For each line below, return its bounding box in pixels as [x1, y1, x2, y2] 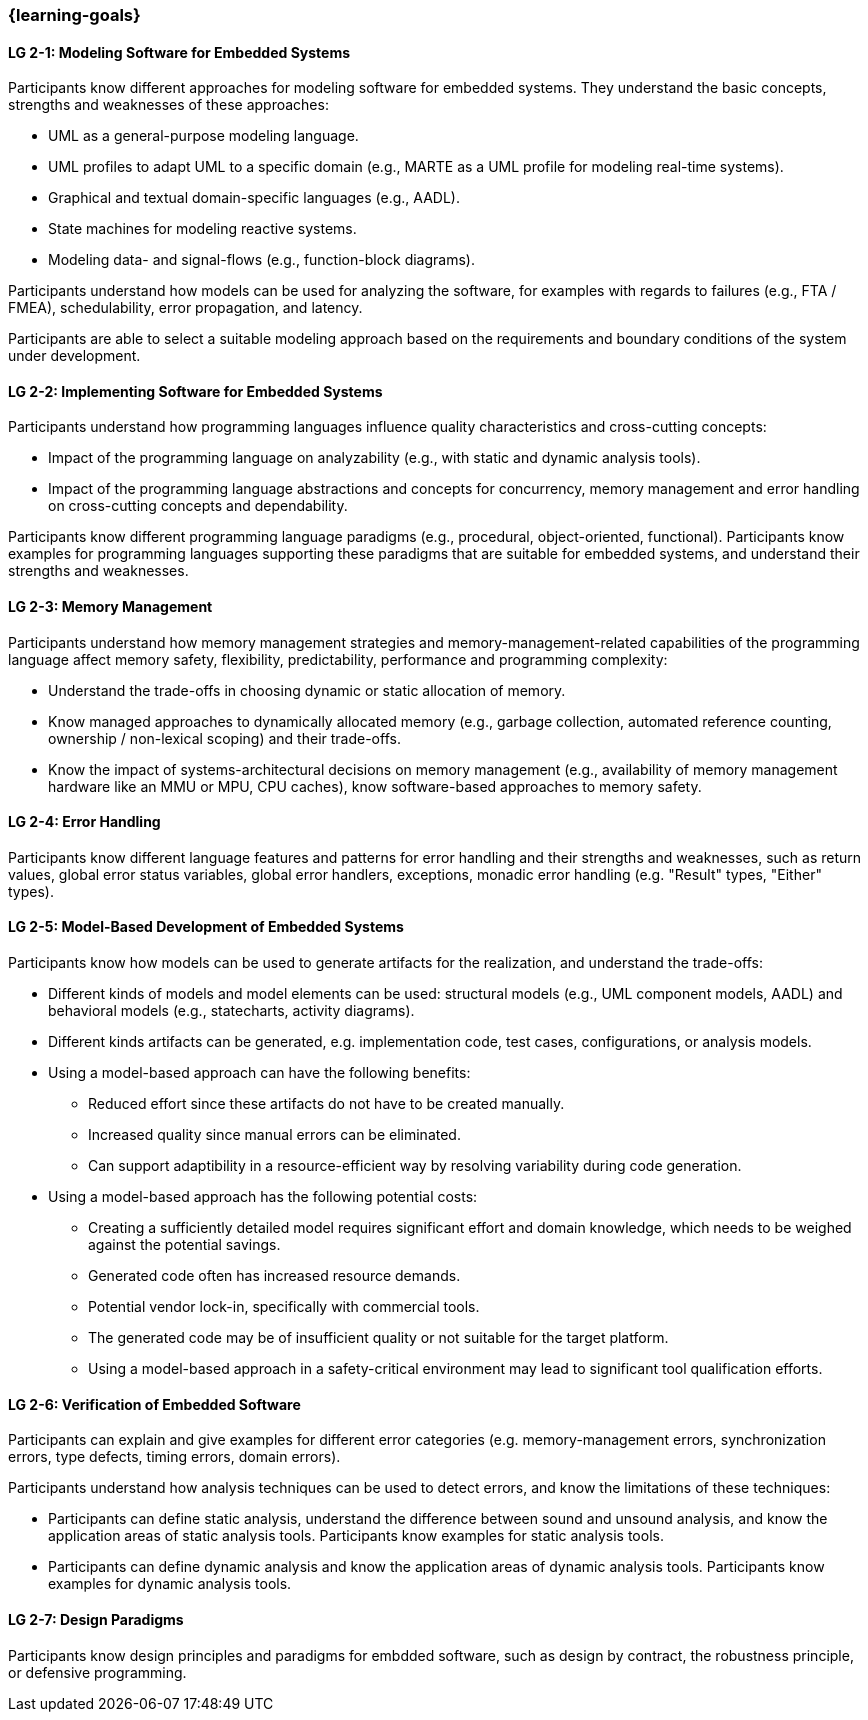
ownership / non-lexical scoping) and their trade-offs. [48, 729, 401, 747]
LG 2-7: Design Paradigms [8, 1610, 184, 1628]
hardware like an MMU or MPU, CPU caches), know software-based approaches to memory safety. [48, 777, 702, 795]
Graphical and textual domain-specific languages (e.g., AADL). [48, 189, 460, 207]
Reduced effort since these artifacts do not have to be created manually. [88, 1095, 565, 1113]
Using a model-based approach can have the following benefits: [48, 1064, 471, 1082]
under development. [8, 347, 141, 365]
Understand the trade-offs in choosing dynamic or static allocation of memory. [48, 681, 566, 699]
